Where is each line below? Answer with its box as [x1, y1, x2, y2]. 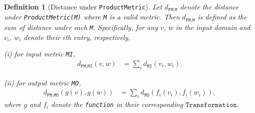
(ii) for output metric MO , [4, 77, 81, 87]
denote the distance [180, 1, 239, 11]
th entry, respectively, [65, 31, 130, 42]
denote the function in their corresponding [51, 99, 183, 109]
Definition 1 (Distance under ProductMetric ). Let [4, 1, 162, 11]
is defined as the [198, 11, 247, 22]
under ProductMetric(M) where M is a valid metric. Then [4, 11, 180, 22]
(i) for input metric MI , [4, 48, 75, 59]
